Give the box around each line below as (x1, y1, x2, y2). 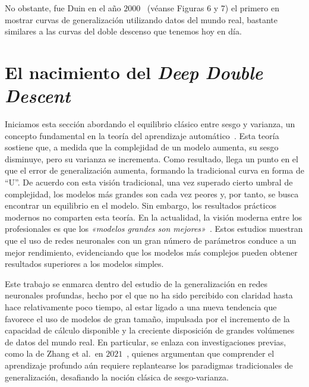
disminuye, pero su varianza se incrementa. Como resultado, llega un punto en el (5, 152, 298, 165)
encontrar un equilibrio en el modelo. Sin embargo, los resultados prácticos (5, 199, 277, 212)
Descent (5, 83, 71, 108)
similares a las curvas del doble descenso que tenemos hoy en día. (5, 25, 242, 37)
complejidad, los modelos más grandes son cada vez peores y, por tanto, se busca (5, 187, 299, 200)
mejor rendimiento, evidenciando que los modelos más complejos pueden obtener (5, 246, 298, 258)
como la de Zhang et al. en (5, 347, 103, 360)
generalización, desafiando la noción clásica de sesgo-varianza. (5, 370, 229, 383)
